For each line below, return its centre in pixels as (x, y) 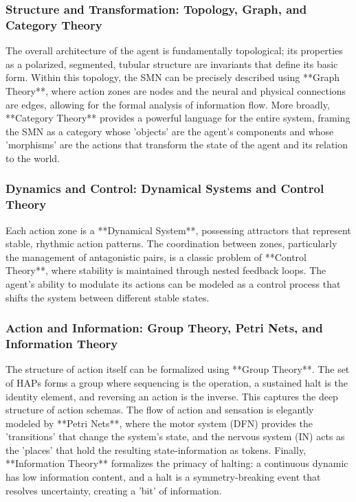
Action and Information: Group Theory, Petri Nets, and (164, 328)
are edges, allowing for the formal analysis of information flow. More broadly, (168, 104)
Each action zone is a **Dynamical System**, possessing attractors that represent (178, 230)
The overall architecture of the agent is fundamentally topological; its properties (174, 50)
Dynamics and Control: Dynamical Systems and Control (165, 189)
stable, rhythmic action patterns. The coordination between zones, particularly (171, 243)
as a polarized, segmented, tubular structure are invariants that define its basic (172, 64)
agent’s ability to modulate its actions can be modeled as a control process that (173, 284)
